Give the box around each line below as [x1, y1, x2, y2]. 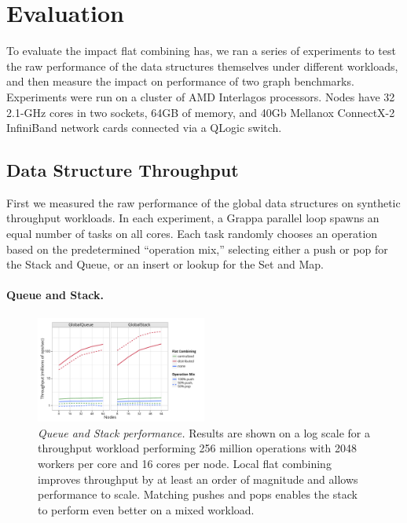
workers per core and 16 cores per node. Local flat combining [38, 455, 332, 471]
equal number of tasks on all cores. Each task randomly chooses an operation [6, 225, 378, 242]
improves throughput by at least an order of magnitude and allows [38, 470, 358, 487]
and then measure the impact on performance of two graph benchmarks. [6, 73, 354, 90]
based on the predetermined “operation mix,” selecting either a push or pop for [6, 240, 388, 257]
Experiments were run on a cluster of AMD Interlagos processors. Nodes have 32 [6, 88, 395, 104]
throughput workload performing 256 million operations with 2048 [38, 440, 357, 456]
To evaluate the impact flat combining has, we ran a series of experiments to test [6, 42, 396, 59]
